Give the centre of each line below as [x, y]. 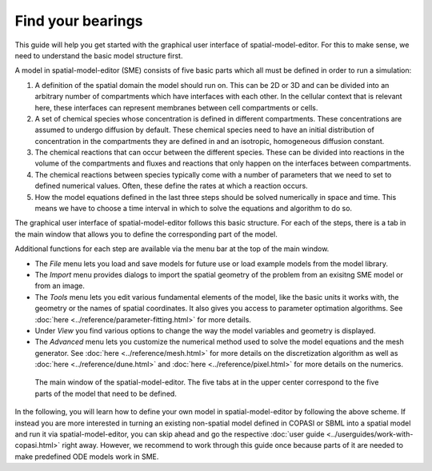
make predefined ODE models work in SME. [87, 457]
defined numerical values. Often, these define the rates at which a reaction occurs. [171, 186]
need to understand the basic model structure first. [99, 55]
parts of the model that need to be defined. [106, 393]
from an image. [60, 286]
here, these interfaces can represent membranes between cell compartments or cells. [176, 107]
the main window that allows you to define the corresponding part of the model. [146, 234]
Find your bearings [79, 21]
